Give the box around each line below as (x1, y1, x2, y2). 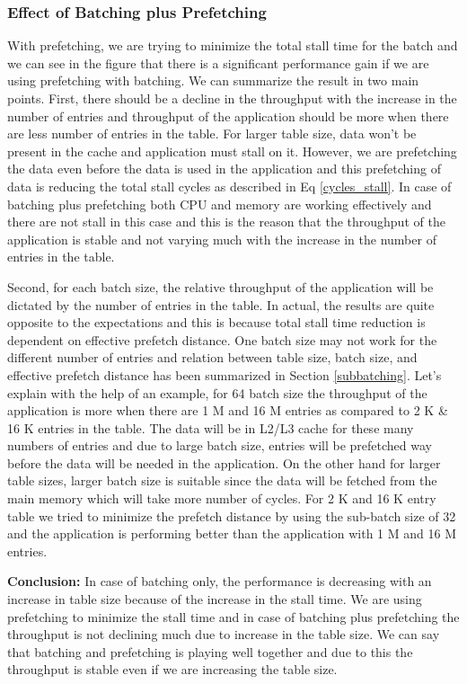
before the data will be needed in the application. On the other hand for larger (7, 453, 441, 472)
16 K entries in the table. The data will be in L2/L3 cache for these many (7, 418, 414, 437)
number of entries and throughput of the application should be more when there (7, 106, 449, 125)
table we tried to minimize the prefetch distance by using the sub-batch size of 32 (7, 506, 456, 525)
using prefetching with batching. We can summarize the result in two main (7, 71, 419, 90)
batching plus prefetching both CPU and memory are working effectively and (7, 194, 432, 213)
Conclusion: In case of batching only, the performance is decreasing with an (7, 572, 432, 591)
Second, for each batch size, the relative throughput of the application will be (7, 277, 434, 296)
